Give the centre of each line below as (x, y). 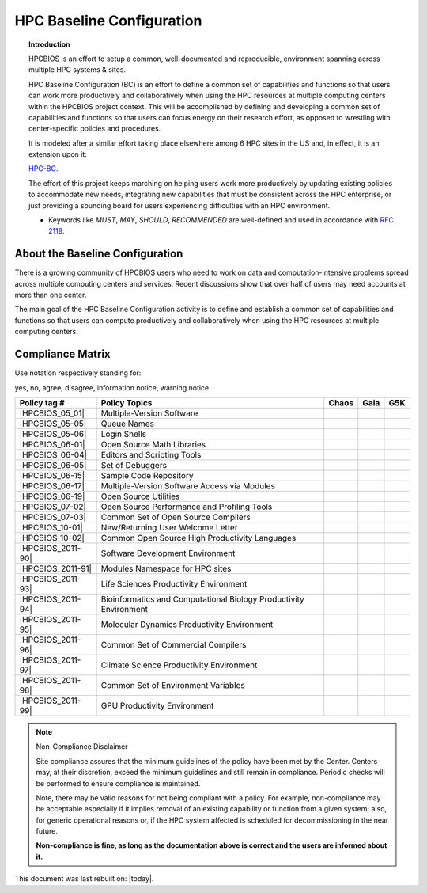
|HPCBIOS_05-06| (53, 434)
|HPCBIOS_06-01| (52, 444)
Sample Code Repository (147, 475)
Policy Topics (127, 402)
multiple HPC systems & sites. (77, 70)
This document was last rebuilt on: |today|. (84, 879)
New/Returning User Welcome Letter (169, 527)
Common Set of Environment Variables (173, 685)
